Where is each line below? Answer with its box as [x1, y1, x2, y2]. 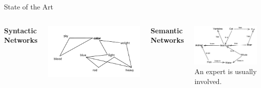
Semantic [150, 25, 183, 35]
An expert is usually [194, 66, 257, 77]
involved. [194, 76, 222, 86]
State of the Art [4, 1, 54, 11]
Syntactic [4, 25, 37, 35]
